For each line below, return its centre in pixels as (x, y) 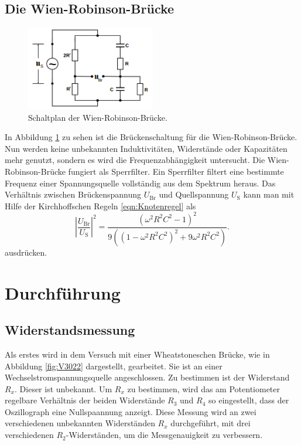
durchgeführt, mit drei (211, 423)
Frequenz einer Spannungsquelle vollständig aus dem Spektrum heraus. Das (140, 183)
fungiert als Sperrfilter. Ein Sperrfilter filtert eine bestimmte (176, 171)
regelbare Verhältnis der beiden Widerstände (85, 400)
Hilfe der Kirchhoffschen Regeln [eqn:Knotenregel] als (100, 205)
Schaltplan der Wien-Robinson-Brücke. (98, 117)
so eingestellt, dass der (249, 400)
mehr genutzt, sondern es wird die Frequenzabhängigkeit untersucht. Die (135, 160)
